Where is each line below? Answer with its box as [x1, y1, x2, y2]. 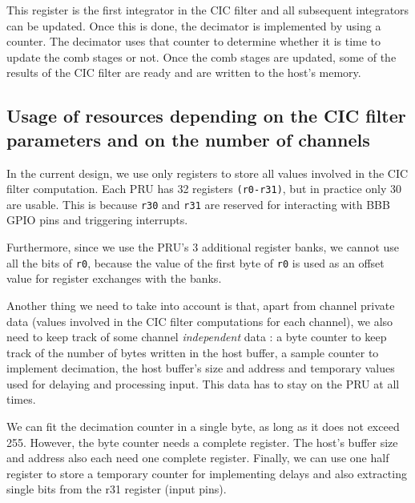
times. [6, 391, 36, 408]
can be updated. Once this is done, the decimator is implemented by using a [6, 17, 381, 34]
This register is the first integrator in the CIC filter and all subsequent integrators [6, 2, 409, 18]
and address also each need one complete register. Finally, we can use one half [6, 449, 389, 466]
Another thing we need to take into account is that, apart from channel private [6, 296, 395, 313]
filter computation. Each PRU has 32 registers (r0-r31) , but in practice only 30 [6, 180, 402, 197]
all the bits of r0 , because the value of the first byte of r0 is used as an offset [6, 254, 385, 271]
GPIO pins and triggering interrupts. [6, 211, 188, 228]
